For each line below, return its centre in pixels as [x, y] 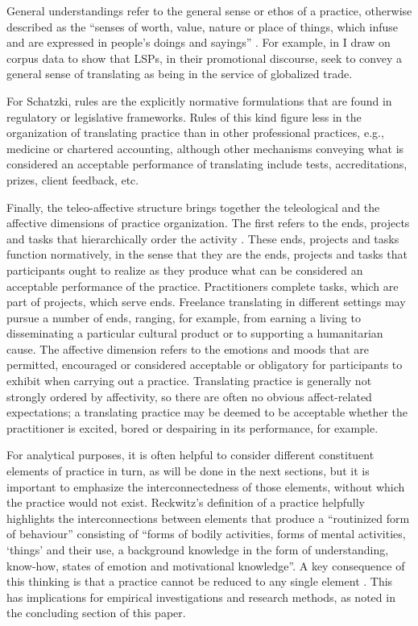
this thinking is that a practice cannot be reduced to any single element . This [200, 581]
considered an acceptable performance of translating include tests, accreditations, [207, 164]
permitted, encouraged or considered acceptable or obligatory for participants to [205, 365]
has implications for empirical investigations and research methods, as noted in [201, 597]
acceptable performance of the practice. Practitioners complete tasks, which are [203, 286]
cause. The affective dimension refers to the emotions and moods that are [188, 348]
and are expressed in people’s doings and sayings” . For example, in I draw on [199, 42]
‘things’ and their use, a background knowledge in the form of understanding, [198, 549]
